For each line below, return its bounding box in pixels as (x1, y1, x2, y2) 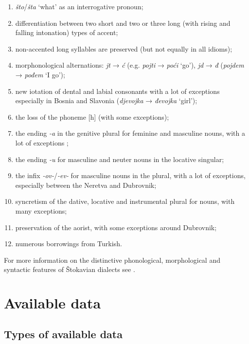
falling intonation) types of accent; (15, 27, 118, 37)
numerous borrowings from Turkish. (15, 238, 122, 249)
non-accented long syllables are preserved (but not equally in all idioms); (15, 43, 232, 54)
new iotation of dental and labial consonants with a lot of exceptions (15, 86, 220, 96)
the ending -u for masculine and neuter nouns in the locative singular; (15, 154, 224, 164)
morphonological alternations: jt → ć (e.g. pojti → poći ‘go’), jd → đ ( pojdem (15, 60, 244, 70)
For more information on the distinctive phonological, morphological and (4, 254, 220, 265)
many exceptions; (15, 205, 67, 216)
